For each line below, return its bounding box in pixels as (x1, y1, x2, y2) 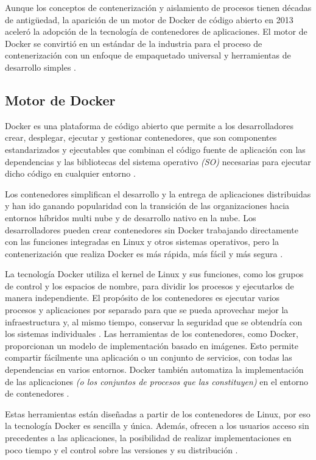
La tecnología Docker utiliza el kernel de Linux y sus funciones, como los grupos (5, 267, 304, 280)
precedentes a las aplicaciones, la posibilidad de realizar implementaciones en (5, 431, 292, 444)
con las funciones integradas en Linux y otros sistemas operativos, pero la (5, 235, 279, 248)
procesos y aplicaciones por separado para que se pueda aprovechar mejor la (5, 303, 289, 316)
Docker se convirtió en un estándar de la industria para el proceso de (5, 37, 262, 49)
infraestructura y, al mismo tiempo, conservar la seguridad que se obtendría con (5, 315, 303, 328)
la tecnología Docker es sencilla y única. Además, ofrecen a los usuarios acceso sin (5, 419, 309, 432)
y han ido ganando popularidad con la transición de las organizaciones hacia (5, 199, 290, 212)
